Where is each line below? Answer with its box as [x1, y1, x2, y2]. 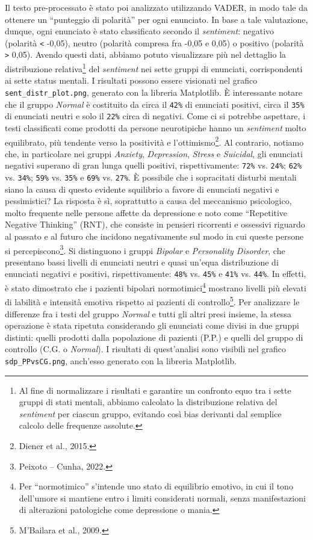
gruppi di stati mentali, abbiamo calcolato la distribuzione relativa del [19, 396, 277, 408]
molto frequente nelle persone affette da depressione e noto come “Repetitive [5, 206, 288, 219]
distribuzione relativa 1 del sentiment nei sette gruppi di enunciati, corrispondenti [5, 61, 303, 75]
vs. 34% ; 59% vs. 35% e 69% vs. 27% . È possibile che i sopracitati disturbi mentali [5, 171, 297, 183]
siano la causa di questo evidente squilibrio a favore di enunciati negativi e [5, 182, 279, 195]
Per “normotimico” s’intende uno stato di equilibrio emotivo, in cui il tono [19, 480, 293, 492]
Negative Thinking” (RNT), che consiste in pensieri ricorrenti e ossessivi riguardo [5, 218, 305, 231]
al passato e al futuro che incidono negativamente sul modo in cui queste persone [5, 230, 304, 243]
